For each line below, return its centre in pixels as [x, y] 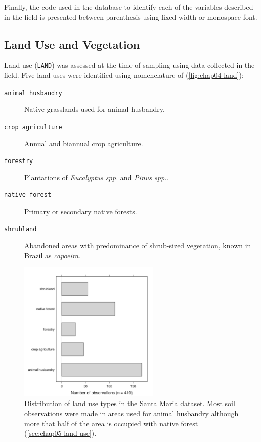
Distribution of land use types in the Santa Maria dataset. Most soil [130, 403]
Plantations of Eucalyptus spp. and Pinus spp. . [97, 177]
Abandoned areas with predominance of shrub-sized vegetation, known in [138, 245]
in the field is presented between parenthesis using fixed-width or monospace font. [131, 16]
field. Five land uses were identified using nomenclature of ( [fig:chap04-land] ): [124, 75]
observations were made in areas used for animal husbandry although [132, 413]
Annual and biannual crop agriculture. [84, 143]
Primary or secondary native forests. [81, 211]
